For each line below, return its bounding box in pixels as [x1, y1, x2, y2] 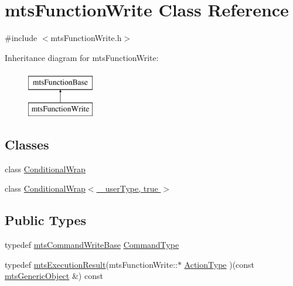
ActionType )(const [184, 258, 255, 270]
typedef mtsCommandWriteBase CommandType [5, 239, 179, 251]
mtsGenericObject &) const [5, 270, 103, 282]
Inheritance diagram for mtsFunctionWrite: [5, 51, 159, 63]
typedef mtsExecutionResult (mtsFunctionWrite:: [5, 258, 178, 270]
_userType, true [99, 182, 158, 195]
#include [5, 32, 38, 44]
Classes [5, 135, 49, 153]
